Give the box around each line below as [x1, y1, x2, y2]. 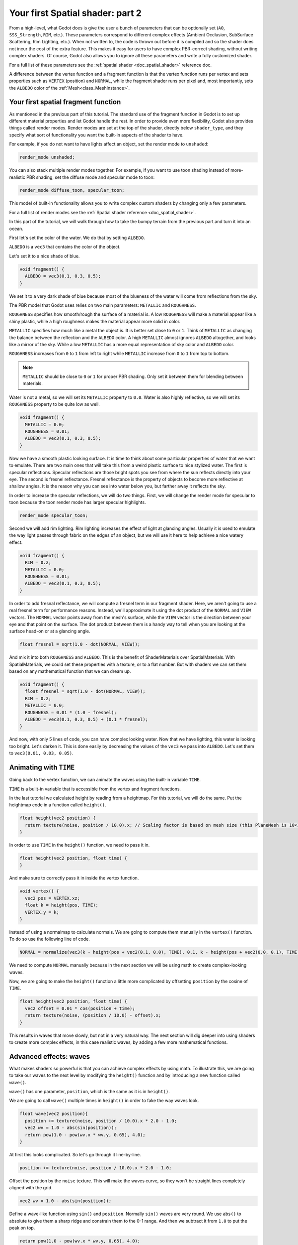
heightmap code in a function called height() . [9, 802, 106, 808]
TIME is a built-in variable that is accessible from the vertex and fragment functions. [9, 786, 181, 792]
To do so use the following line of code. [9, 936, 90, 942]
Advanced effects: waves [9, 1052, 90, 1061]
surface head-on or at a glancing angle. [9, 628, 90, 634]
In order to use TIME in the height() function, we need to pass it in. [9, 842, 150, 848]
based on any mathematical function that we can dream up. [9, 668, 131, 674]
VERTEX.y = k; [25, 909, 60, 915]
